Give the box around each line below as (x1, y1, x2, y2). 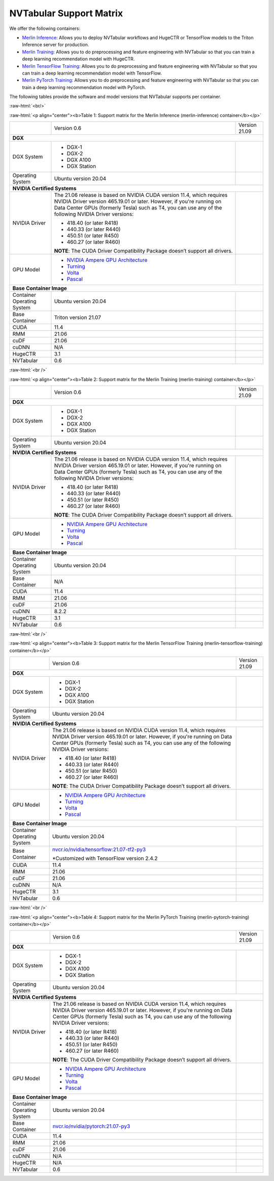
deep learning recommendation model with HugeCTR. (22, 56, 135, 62)
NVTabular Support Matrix (9, 8, 123, 19)
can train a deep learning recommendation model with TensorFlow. (22, 70, 162, 76)
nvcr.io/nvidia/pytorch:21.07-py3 (52, 1123, 130, 1130)
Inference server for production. (22, 42, 89, 48)
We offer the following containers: (9, 25, 81, 31)
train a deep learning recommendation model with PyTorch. (22, 84, 146, 90)
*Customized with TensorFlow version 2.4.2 (52, 855, 158, 862)
